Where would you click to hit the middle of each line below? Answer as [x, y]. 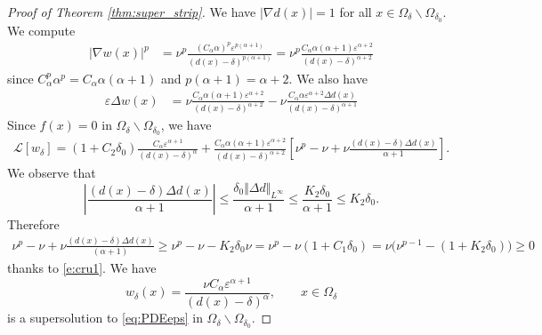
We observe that [52, 173]
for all [356, 12]
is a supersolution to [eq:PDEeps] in [105, 318]
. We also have [328, 78]
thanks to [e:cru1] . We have [82, 268]
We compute [41, 30]
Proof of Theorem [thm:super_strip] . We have [132, 12]
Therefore [33, 224]
